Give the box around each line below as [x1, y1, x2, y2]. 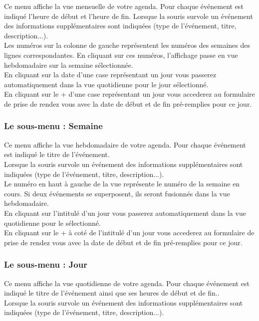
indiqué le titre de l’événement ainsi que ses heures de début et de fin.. [4, 288, 220, 298]
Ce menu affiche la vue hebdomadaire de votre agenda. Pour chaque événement [4, 139, 246, 150]
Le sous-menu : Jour [4, 258, 87, 271]
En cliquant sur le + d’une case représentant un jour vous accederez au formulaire [4, 89, 255, 99]
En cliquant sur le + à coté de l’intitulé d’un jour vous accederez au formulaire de [4, 227, 255, 238]
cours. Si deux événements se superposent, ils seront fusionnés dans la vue [4, 188, 230, 198]
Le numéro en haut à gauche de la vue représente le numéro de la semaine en [4, 178, 240, 189]
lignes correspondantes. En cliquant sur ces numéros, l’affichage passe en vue [4, 49, 238, 60]
